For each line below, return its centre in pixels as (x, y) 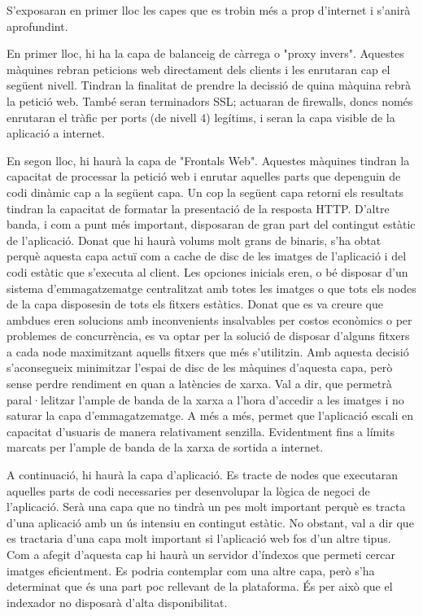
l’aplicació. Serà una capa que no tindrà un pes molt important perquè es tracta (206, 507)
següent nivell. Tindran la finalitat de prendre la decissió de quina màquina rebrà (209, 85)
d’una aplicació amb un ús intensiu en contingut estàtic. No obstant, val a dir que (210, 522)
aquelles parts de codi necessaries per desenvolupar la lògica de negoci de (188, 490)
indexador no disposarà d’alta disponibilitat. (117, 602)
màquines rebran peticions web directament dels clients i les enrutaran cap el (198, 69)
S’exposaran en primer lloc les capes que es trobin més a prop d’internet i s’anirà (209, 10)
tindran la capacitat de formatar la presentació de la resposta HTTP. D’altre (198, 208)
